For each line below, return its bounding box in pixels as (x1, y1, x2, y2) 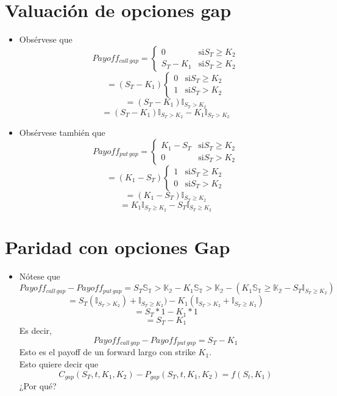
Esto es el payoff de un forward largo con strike (19, 345, 196, 358)
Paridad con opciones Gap (5, 234, 230, 259)
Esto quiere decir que (19, 358, 99, 370)
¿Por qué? (19, 380, 57, 392)
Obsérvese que (19, 33, 73, 46)
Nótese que (19, 269, 60, 282)
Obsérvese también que (19, 126, 105, 139)
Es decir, (19, 324, 52, 337)
